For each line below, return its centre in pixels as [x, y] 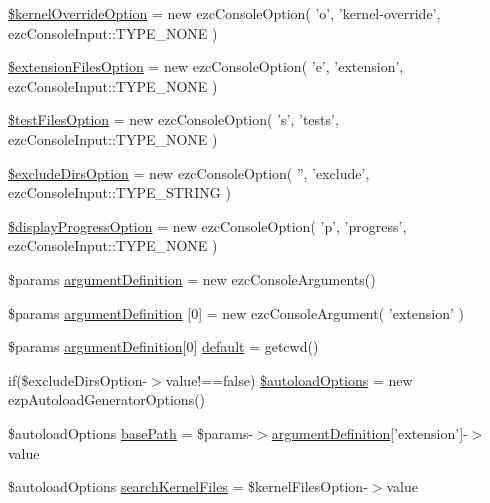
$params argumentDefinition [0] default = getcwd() [163, 346]
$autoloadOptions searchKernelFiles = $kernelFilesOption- [188, 486]
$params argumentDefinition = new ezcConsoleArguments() [192, 278]
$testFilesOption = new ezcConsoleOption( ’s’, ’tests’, [173, 119]
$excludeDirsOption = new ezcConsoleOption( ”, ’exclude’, [189, 172]
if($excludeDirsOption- [78, 379]
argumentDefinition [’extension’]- [369, 432]
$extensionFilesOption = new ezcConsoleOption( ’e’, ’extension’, [206, 66]
